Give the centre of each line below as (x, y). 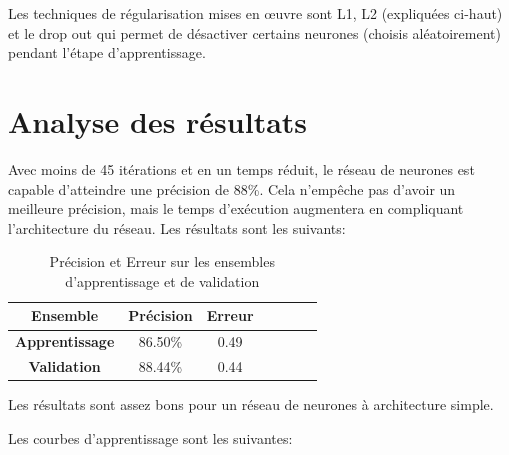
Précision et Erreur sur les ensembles (162, 261)
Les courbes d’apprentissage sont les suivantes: (150, 437)
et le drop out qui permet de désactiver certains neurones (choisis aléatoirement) (254, 32)
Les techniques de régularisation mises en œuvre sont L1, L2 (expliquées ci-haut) (255, 13)
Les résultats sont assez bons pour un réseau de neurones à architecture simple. (251, 404)
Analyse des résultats (158, 120)
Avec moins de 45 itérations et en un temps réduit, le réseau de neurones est (241, 168)
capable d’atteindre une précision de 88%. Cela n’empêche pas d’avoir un (232, 188)
